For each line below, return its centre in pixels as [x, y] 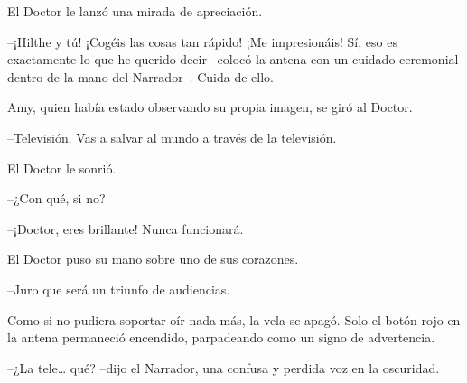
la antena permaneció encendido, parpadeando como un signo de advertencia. [221, 337]
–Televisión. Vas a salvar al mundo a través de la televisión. [172, 137]
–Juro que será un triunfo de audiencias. [119, 289]
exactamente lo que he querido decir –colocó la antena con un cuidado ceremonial [233, 59]
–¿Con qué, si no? [56, 198]
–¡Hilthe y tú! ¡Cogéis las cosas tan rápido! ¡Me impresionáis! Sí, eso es [202, 41]
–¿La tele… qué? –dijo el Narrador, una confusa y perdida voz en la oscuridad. [224, 367]
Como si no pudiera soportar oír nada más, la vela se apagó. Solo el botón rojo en [234, 319]
